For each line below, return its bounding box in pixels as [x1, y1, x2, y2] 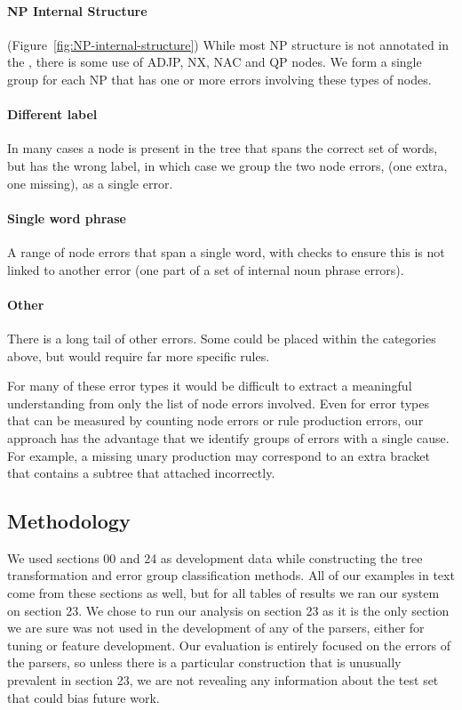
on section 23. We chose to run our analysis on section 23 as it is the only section [7, 601, 450, 619]
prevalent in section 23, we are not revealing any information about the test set [7, 671, 439, 690]
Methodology [7, 507, 131, 535]
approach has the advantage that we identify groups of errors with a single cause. [7, 428, 450, 447]
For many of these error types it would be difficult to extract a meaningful [7, 376, 412, 395]
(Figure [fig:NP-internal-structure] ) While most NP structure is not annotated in [7, 35, 450, 53]
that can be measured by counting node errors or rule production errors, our [7, 411, 424, 430]
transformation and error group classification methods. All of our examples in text [7, 566, 455, 585]
